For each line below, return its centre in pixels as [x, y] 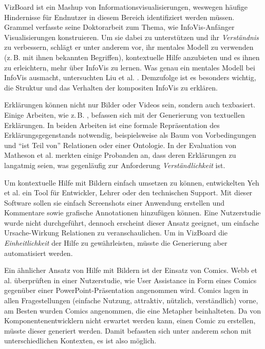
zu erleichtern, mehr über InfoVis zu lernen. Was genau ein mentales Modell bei [130, 67]
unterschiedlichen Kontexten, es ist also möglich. [80, 341]
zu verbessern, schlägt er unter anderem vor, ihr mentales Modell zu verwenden [129, 47]
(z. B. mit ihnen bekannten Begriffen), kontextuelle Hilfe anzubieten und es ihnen [132, 57]
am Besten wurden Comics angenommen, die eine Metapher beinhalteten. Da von [132, 310]
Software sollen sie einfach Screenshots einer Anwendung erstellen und [115, 202]
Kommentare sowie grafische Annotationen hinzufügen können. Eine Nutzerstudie [132, 213]
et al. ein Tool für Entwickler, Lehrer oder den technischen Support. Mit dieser [128, 192]
